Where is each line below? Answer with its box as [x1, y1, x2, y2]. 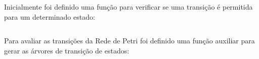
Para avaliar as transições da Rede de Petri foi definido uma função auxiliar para [4, 35, 255, 46]
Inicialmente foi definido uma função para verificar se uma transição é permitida [4, 2, 253, 12]
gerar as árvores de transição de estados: [4, 45, 129, 55]
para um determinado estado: [4, 11, 95, 22]
